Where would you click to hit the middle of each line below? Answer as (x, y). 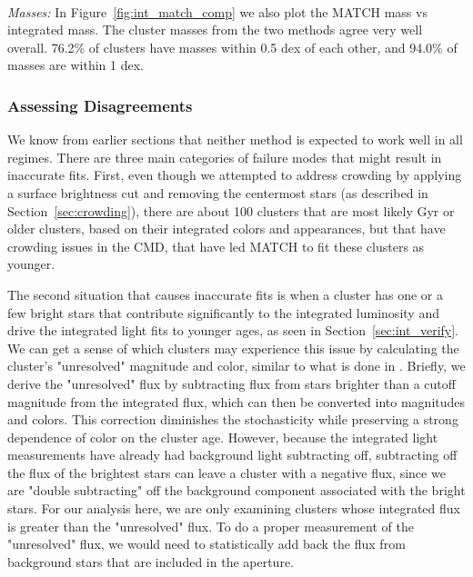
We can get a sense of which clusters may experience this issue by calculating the (233, 348)
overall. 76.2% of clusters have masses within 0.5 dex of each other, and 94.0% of (232, 47)
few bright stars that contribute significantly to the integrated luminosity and (223, 312)
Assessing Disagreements (100, 105)
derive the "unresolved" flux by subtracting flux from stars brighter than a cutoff (231, 383)
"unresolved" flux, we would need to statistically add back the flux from (206, 544)
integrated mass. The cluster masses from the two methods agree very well (215, 30)
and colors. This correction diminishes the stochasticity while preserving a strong (233, 419)
